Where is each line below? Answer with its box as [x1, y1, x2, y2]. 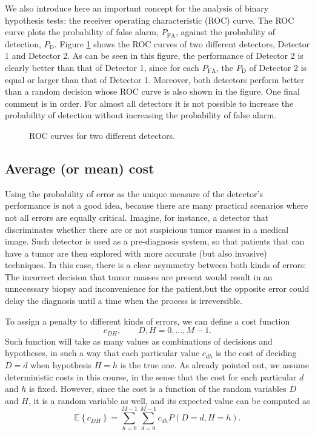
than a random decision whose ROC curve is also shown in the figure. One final [5, 85, 300, 98]
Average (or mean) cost [5, 158, 154, 177]
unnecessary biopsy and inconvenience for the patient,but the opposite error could [5, 282, 310, 295]
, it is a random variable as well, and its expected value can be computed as [28, 394, 310, 406]
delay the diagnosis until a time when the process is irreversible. [5, 294, 242, 307]
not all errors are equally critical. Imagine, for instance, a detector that [5, 211, 269, 223]
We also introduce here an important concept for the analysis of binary [5, 2, 269, 14]
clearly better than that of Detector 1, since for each [5, 61, 199, 73]
